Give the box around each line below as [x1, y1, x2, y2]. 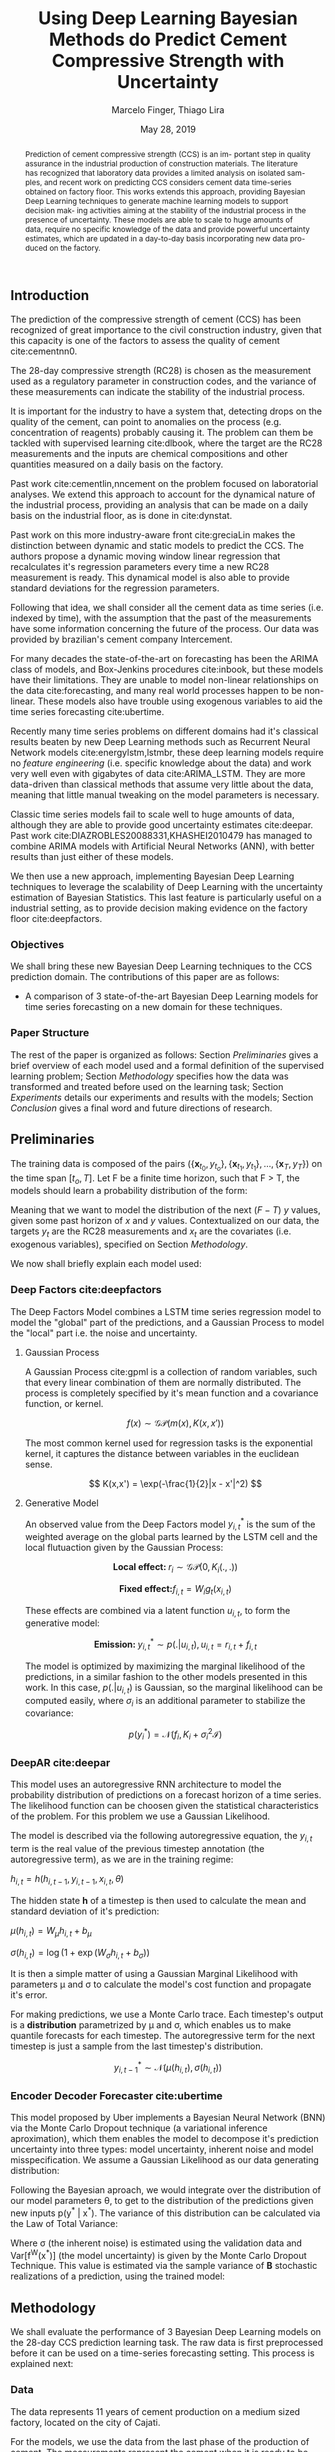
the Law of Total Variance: [10, 2217, 118, 2229]
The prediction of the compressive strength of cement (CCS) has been [10, 313, 302, 326]
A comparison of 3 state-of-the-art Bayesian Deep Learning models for [24, 990, 319, 1002]
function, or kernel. [24, 1397, 104, 1409]
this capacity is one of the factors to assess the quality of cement [10, 335, 280, 347]
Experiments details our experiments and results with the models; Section [10, 1091, 314, 1103]
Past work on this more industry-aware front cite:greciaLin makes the [10, 529, 296, 541]
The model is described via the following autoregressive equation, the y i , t [10, 1830, 313, 1844]
